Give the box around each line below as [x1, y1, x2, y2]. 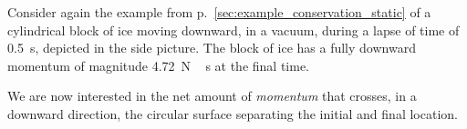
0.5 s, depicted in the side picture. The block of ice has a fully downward [7, 38, 416, 57]
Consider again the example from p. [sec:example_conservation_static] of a [7, 3, 431, 21]
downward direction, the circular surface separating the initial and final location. [7, 104, 458, 123]
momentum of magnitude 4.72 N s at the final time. [7, 55, 310, 74]
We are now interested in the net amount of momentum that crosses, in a [7, 86, 417, 105]
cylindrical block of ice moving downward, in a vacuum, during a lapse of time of [7, 20, 460, 39]
